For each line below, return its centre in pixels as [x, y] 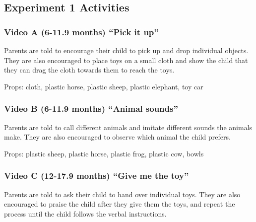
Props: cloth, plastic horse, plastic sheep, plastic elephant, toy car [104, 86]
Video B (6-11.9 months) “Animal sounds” [91, 109]
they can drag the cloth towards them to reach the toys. [89, 70]
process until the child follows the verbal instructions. [85, 213]
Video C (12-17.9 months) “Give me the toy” [96, 176]
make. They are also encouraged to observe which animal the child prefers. [117, 137]
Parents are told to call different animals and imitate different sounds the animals [128, 127]
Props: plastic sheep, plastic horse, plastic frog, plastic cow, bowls [104, 153]
